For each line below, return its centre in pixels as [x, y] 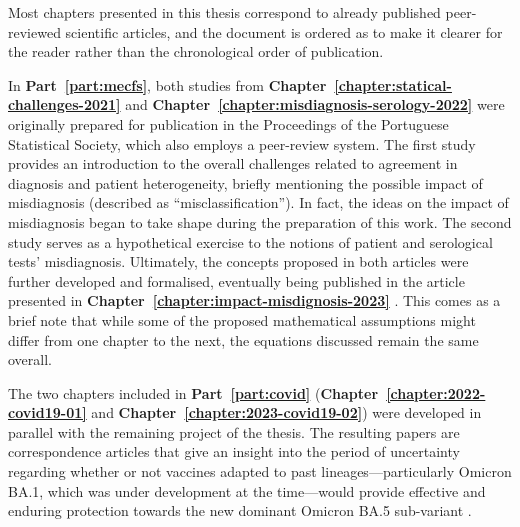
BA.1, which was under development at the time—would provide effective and [247, 490]
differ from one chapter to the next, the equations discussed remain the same [243, 339]
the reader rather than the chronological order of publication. [196, 51]
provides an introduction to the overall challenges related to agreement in [233, 163]
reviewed [34, 31]
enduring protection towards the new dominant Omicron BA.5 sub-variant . [240, 510]
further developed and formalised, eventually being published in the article [236, 280]
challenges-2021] [64, 104]
